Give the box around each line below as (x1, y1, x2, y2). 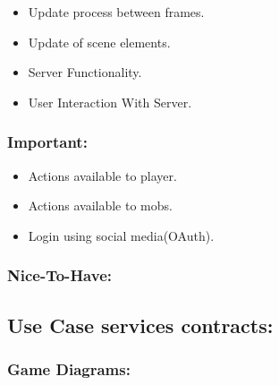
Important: (7, 131, 88, 153)
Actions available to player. (28, 166, 177, 184)
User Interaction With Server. (28, 92, 192, 111)
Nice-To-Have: (7, 264, 112, 287)
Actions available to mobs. (28, 196, 173, 215)
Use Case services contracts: (7, 311, 274, 338)
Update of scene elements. (28, 32, 171, 51)
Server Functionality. (28, 63, 142, 81)
